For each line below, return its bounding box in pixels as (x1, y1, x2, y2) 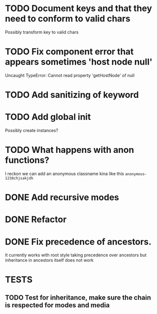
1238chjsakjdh (5, 176, 34, 180)
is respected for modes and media (5, 301, 110, 309)
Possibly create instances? (5, 128, 58, 133)
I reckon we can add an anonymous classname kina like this (5, 170, 124, 177)
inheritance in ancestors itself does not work (5, 257, 94, 263)
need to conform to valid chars (5, 13, 130, 24)
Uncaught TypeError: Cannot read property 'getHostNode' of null (5, 72, 135, 78)
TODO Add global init (5, 112, 91, 122)
